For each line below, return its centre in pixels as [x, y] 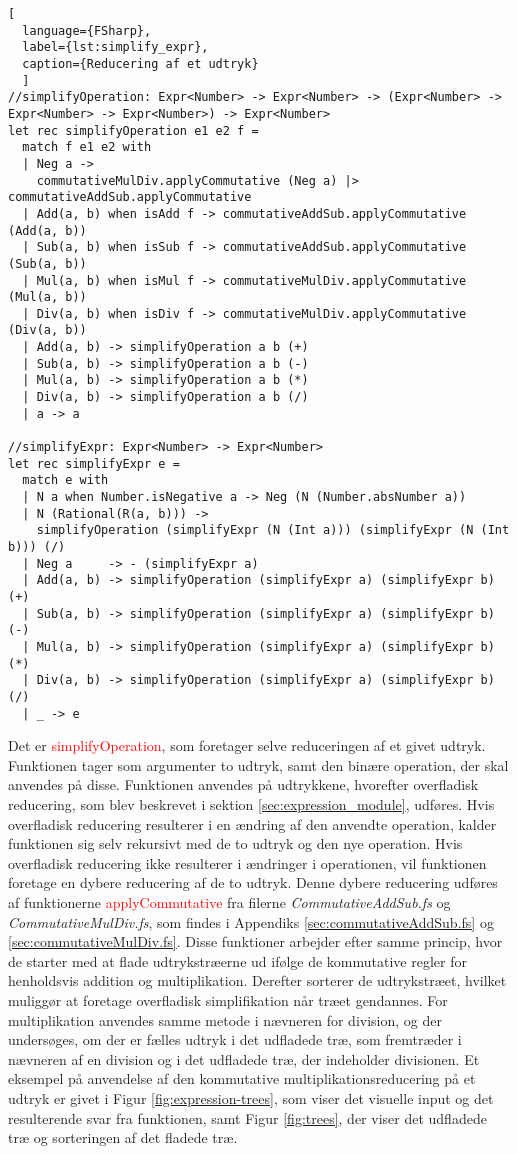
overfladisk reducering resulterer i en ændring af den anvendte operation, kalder [252, 823]
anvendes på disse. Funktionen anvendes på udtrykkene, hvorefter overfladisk [243, 784]
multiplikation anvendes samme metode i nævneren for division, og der [225, 1019]
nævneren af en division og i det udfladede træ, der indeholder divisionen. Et [244, 1058]
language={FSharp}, [87, 30]
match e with [65, 480]
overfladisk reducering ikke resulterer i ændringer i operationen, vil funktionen [247, 862]
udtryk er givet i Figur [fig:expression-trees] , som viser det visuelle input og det [251, 1097]
